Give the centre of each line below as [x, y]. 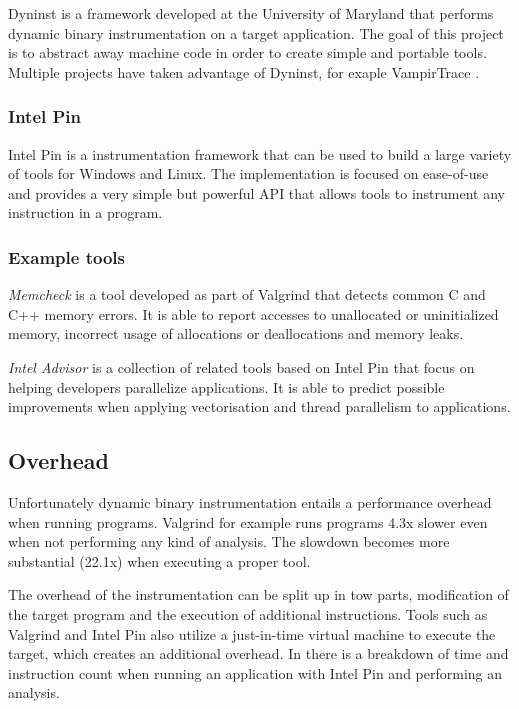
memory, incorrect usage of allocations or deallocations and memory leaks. [236, 333]
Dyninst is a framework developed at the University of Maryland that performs [251, 13]
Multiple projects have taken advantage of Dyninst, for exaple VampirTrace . [244, 71]
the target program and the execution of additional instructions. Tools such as [248, 613]
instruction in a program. [85, 212]
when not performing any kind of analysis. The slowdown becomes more [229, 541]
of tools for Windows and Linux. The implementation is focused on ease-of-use [248, 173]
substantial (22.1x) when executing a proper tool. [159, 560]
